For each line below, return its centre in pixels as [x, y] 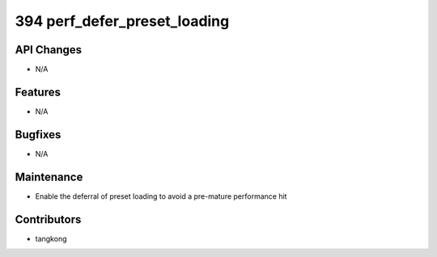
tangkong [51, 238]
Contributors [48, 219]
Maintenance [49, 177]
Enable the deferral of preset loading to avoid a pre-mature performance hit [161, 196]
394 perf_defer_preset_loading [122, 21]
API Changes [49, 50]
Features [38, 92]
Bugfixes [38, 135]
